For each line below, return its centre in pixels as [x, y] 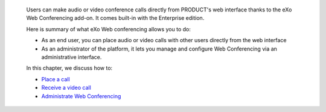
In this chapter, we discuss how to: [69, 68]
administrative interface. [72, 57]
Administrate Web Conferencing [81, 96]
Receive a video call [66, 88]
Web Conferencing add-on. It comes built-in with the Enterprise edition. [115, 18]
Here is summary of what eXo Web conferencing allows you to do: [109, 29]
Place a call [56, 79]
